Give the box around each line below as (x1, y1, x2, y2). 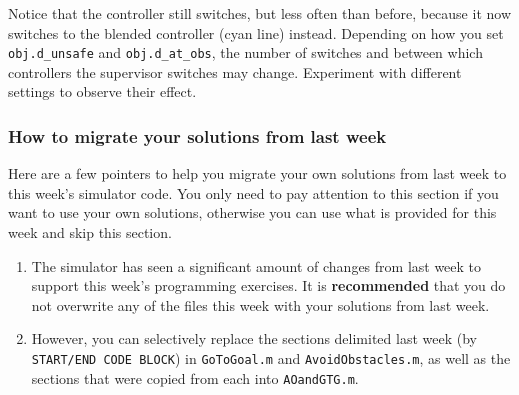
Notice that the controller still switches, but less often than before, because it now (8, 3, 511, 23)
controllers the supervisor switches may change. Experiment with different (8, 61, 462, 82)
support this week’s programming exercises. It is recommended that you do (31, 275, 506, 296)
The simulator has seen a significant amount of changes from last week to (31, 255, 482, 276)
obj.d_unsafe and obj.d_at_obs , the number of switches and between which (8, 42, 483, 63)
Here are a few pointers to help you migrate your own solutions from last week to (8, 163, 507, 184)
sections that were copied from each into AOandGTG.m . (31, 367, 359, 388)
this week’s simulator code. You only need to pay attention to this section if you (8, 182, 499, 203)
